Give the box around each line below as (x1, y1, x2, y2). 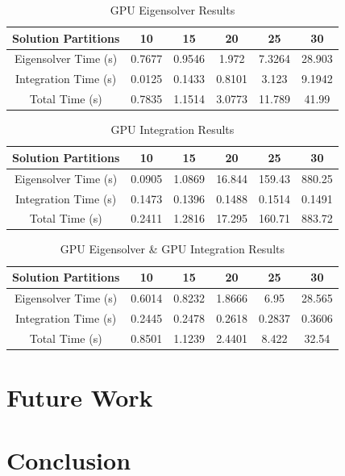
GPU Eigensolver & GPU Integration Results (60, 240, 285, 257)
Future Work (6, 380, 153, 413)
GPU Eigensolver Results (110, 2, 235, 18)
